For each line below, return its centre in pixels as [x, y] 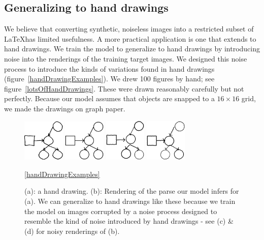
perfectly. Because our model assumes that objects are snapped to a [109, 98]
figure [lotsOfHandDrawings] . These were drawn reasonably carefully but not [124, 88]
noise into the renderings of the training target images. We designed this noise [126, 58]
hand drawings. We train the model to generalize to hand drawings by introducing [132, 49]
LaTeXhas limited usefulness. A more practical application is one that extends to [130, 38]
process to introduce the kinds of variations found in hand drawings [109, 68]
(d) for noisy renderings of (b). [72, 231]
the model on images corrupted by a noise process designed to [121, 211]
